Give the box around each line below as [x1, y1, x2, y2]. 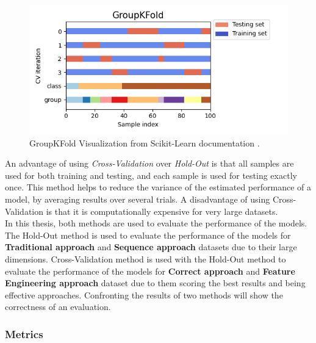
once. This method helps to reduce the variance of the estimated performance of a [5, 181, 312, 193]
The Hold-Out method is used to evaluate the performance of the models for [5, 228, 291, 241]
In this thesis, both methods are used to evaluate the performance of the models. [5, 217, 307, 229]
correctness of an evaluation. [5, 300, 111, 313]
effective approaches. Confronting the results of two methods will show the [5, 288, 283, 301]
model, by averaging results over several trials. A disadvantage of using [5, 192, 270, 205]
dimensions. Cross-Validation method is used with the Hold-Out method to [5, 252, 286, 265]
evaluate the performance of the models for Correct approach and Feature [5, 264, 295, 277]
